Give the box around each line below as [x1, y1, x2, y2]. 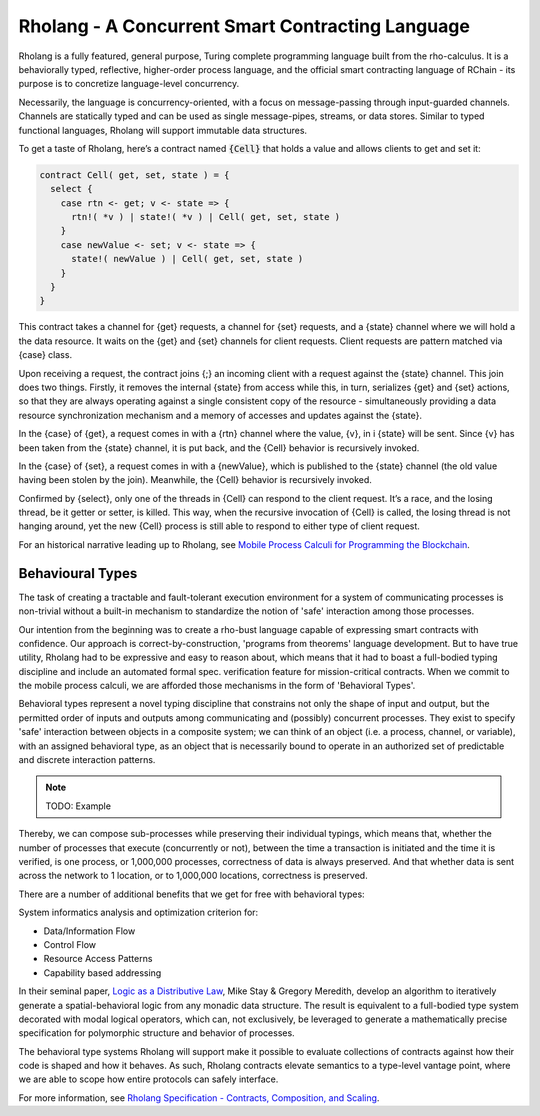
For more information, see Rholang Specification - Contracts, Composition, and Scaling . [18, 1091, 380, 1104]
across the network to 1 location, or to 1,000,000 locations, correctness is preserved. [18, 870, 369, 882]
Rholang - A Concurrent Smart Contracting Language [18, 15, 470, 37]
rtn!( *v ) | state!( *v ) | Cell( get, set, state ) [71, 211, 341, 223]
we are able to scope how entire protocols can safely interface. [18, 1073, 279, 1085]
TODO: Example [45, 800, 112, 812]
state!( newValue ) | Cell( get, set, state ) [71, 253, 304, 265]
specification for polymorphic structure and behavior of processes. [18, 1027, 295, 1039]
